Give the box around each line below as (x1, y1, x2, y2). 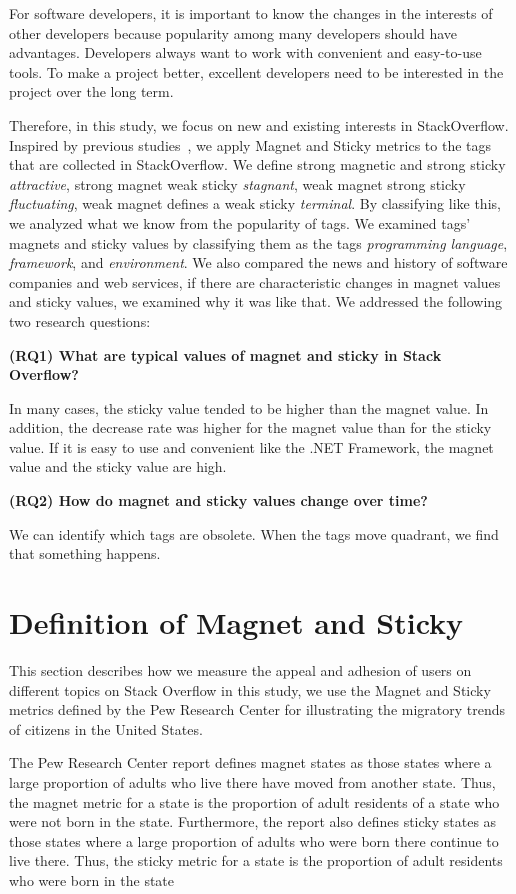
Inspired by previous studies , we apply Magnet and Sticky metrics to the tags (9, 134, 492, 155)
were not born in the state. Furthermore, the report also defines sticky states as (9, 811, 497, 832)
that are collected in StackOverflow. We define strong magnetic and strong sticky (9, 154, 506, 175)
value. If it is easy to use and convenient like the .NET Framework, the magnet (9, 436, 494, 457)
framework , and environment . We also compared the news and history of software (9, 252, 508, 273)
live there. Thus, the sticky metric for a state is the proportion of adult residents (9, 850, 503, 871)
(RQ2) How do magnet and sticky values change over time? (9, 490, 428, 511)
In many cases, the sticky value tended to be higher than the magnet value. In (9, 397, 489, 418)
